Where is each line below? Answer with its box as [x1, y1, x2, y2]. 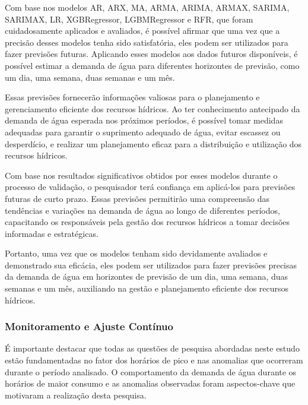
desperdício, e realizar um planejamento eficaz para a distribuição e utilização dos [5, 137, 302, 150]
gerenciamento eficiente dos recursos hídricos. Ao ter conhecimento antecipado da [5, 102, 300, 115]
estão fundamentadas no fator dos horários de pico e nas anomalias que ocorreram [5, 354, 303, 366]
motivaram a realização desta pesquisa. [5, 388, 147, 401]
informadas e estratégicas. [5, 227, 99, 239]
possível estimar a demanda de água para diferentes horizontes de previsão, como [5, 59, 300, 71]
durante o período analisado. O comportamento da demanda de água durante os [5, 365, 297, 378]
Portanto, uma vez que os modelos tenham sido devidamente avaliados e [5, 247, 268, 260]
